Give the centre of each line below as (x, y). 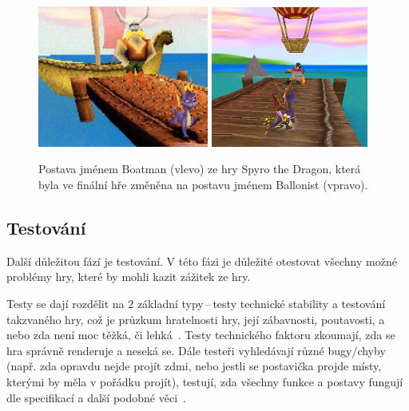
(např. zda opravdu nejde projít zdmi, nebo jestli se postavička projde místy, (194, 366)
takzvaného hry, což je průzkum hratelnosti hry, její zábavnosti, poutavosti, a (196, 319)
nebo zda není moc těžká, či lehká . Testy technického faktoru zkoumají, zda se (201, 335)
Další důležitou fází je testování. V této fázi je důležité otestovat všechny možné (202, 261)
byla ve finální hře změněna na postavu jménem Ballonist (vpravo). (203, 184)
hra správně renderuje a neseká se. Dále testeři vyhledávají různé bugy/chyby (196, 350)
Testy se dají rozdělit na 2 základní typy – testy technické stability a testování (196, 303)
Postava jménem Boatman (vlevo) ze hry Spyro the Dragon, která (200, 169)
